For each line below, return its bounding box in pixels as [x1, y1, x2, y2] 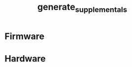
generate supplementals [37, 1, 128, 14]
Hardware [4, 53, 46, 64]
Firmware [4, 31, 45, 42]
